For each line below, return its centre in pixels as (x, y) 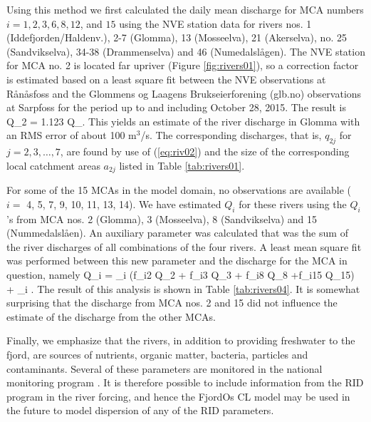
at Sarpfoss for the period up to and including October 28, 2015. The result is (176, 107)
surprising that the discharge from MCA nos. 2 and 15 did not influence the (172, 303)
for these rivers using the (293, 204)
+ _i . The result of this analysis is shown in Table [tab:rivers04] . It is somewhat (183, 288)
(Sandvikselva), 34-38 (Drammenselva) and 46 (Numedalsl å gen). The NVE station (186, 51)
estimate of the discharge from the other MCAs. (111, 316)
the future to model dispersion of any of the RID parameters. (140, 410)
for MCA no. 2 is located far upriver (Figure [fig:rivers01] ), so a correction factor (183, 65)
